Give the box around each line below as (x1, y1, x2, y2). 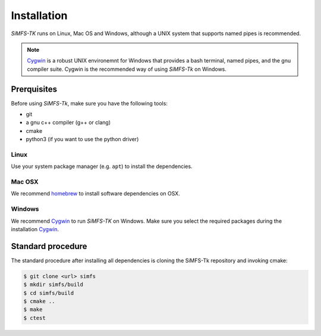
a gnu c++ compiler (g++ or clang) (26, 119, 111, 126)
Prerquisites (11, 84, 58, 94)
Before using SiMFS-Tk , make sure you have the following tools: (11, 99, 168, 107)
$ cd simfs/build (23, 290, 74, 296)
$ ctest (23, 315, 46, 321)
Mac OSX (11, 178, 39, 186)
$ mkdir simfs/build (23, 281, 83, 288)
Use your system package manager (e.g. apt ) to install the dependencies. (11, 163, 193, 170)
